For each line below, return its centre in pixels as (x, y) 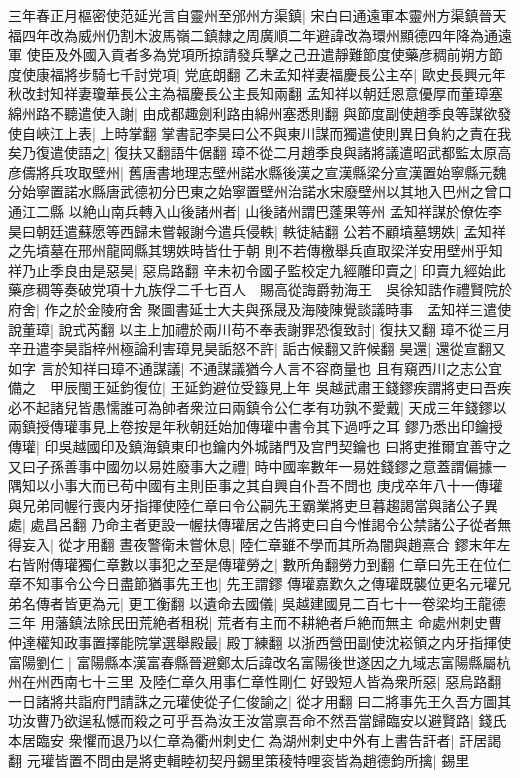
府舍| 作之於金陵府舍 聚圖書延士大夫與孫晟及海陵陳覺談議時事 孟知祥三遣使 (260, 308)
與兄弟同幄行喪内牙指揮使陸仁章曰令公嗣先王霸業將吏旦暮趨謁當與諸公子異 (253, 504)
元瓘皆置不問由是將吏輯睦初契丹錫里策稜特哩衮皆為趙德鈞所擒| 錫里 (248, 759)
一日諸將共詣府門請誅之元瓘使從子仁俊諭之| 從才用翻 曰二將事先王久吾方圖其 (260, 700)
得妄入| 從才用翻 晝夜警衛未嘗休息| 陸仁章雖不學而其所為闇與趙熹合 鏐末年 (252, 544)
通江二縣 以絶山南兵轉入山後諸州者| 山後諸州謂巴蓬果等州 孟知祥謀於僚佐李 (255, 210)
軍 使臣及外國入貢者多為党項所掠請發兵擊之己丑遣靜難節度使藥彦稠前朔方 (248, 54)
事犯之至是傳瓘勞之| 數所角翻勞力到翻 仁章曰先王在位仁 (329, 563)
